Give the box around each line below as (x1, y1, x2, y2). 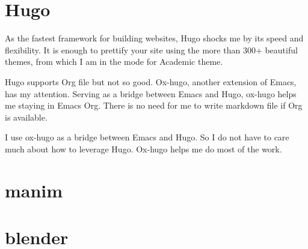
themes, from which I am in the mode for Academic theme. (5, 55, 223, 68)
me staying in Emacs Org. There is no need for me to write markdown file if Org (5, 99, 303, 112)
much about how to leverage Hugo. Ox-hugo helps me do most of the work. (5, 142, 282, 155)
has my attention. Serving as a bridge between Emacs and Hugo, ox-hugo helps (5, 87, 297, 100)
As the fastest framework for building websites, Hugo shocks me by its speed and (5, 32, 304, 44)
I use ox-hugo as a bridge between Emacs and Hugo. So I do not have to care (5, 131, 289, 143)
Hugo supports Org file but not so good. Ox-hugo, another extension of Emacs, (5, 75, 297, 88)
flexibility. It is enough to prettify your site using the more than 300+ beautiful (5, 43, 298, 56)
